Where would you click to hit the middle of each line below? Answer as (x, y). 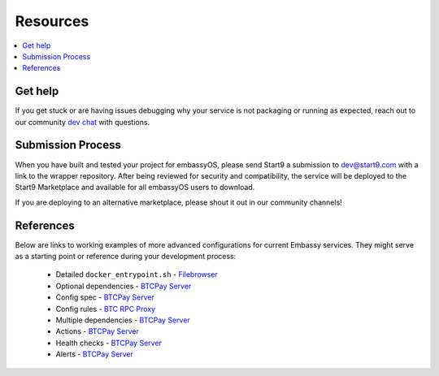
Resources (52, 21)
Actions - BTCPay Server (98, 331)
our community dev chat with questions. (83, 122)
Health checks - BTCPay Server (109, 343)
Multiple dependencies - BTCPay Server (123, 320)
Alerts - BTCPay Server (95, 354)
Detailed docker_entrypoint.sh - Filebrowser (137, 274)
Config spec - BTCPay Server (105, 297)
